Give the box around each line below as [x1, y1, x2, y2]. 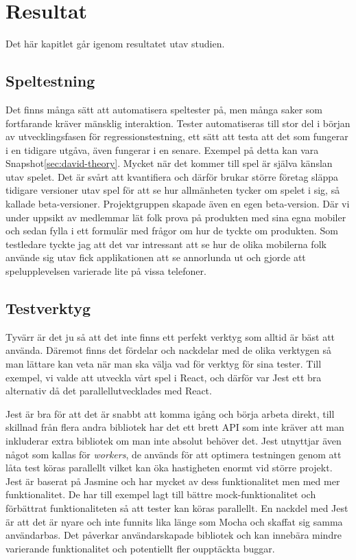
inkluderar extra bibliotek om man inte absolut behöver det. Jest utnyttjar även [5, 434, 342, 447]
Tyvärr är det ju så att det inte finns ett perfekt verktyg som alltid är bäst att [5, 329, 335, 344]
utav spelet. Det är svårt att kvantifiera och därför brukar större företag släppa [5, 169, 339, 183]
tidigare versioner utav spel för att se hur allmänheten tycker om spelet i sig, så [5, 183, 340, 197]
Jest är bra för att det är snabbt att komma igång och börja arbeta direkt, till [5, 406, 335, 421]
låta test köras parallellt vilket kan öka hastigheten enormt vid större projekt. [5, 460, 333, 475]
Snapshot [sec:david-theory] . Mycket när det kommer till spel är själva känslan [5, 156, 333, 170]
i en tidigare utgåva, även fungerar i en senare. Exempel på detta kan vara [5, 142, 319, 157]
